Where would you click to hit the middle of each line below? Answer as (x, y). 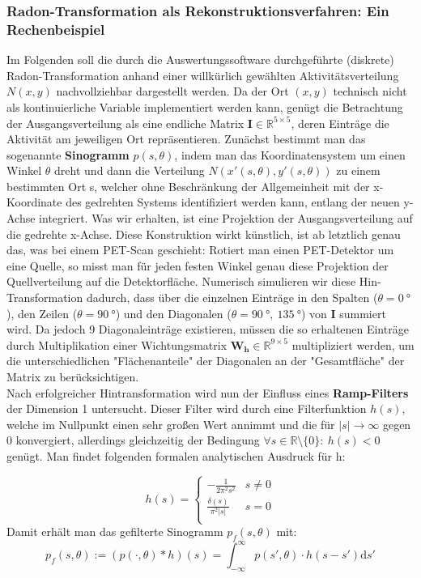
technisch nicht (370, 91)
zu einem (358, 170)
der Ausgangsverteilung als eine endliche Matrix (125, 123)
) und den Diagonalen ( (173, 313)
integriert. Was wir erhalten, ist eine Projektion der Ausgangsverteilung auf (226, 218)
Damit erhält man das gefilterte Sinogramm (115, 531)
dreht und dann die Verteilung (130, 170)
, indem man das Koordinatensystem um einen (290, 154)
